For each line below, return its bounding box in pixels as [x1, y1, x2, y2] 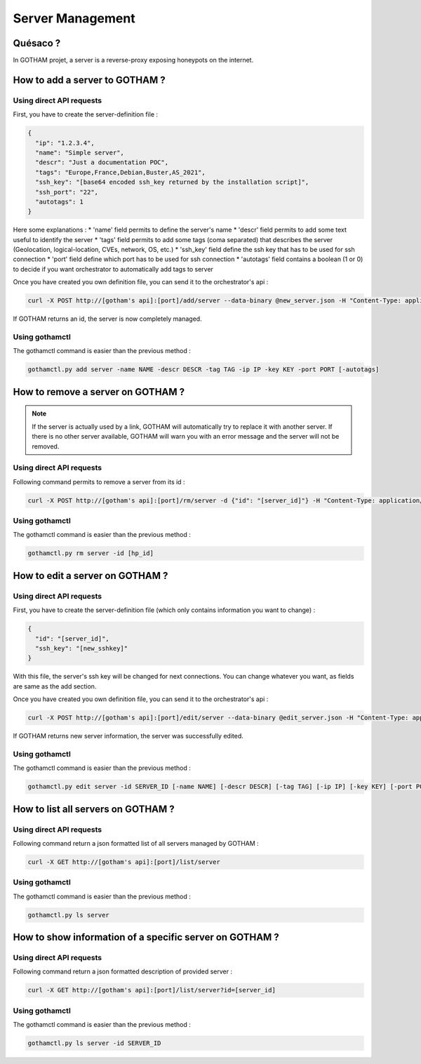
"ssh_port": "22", [35, 188, 98, 196]
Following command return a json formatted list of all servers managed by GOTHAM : [13, 839, 259, 847]
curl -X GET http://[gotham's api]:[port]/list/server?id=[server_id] [27, 986, 276, 995]
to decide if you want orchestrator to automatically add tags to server [13, 265, 214, 273]
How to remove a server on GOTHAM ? [13, 386, 185, 398]
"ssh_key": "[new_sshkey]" [35, 644, 128, 652]
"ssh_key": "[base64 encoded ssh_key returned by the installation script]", [35, 178, 309, 186]
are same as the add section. [13, 681, 97, 691]
